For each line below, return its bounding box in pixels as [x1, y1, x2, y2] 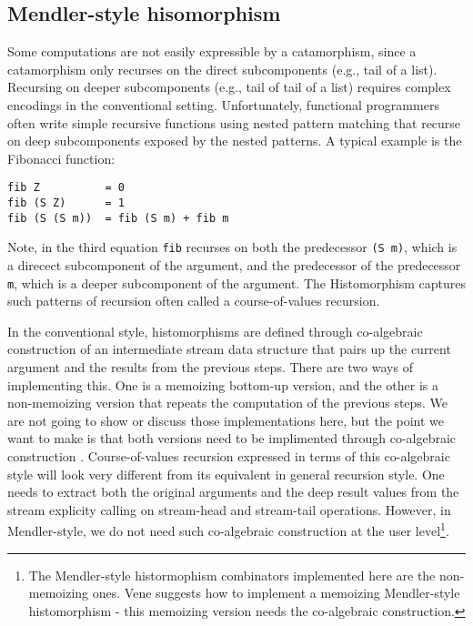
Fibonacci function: [7, 148, 116, 167]
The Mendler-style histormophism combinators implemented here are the [28, 565, 436, 584]
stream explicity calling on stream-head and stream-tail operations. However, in [7, 500, 451, 519]
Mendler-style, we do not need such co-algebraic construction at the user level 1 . [7, 519, 449, 540]
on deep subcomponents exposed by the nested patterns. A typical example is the [7, 131, 462, 150]
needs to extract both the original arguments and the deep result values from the [7, 482, 459, 501]
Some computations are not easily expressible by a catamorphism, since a [7, 42, 417, 61]
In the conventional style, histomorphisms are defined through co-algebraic [7, 321, 423, 340]
